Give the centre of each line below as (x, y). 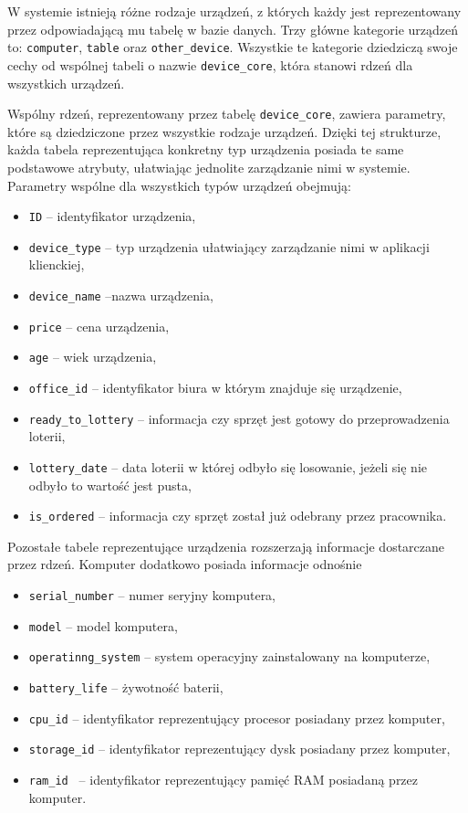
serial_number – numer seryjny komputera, (152, 595)
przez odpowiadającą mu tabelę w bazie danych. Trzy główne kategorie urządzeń (233, 29)
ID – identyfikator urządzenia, (112, 216)
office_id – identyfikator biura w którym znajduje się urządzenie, (215, 387)
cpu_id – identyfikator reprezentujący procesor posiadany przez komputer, (237, 718)
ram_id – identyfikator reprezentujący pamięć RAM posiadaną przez (224, 779)
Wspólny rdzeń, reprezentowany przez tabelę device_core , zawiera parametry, (227, 114)
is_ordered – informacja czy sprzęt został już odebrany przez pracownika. (238, 516)
